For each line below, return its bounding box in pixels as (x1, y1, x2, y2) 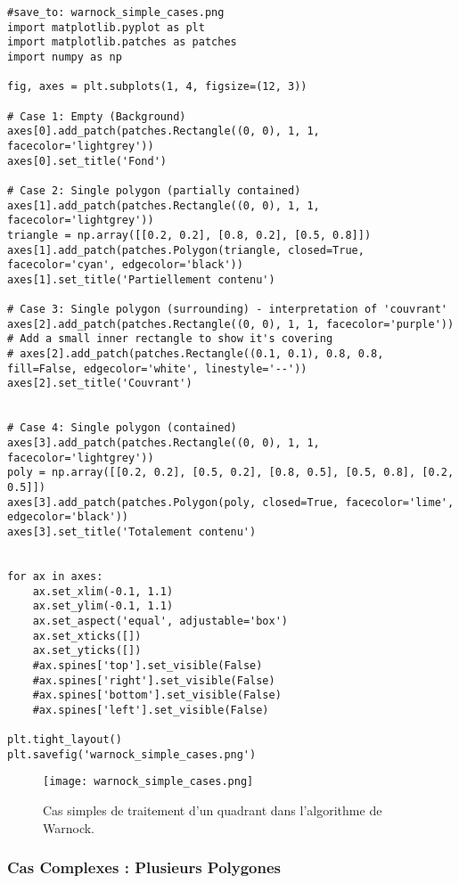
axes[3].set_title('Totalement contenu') (7, 525, 257, 538)
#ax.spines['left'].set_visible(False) (32, 703, 269, 716)
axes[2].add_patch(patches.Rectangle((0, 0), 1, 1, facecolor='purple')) (7, 317, 455, 331)
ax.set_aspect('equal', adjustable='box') (32, 614, 288, 627)
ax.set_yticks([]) (32, 644, 142, 658)
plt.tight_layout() (7, 733, 122, 747)
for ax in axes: (7, 569, 103, 583)
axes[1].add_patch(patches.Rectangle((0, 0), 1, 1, (7, 199, 320, 212)
